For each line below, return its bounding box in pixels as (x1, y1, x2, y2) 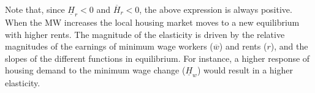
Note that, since (5, 3, 65, 15)
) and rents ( (219, 40, 267, 53)
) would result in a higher (197, 64, 294, 76)
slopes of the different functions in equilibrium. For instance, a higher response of (5, 51, 310, 64)
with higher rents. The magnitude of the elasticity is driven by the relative (5, 28, 285, 40)
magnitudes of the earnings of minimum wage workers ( (5, 40, 213, 53)
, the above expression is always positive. (139, 3, 292, 15)
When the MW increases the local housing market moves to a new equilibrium (5, 16, 300, 29)
